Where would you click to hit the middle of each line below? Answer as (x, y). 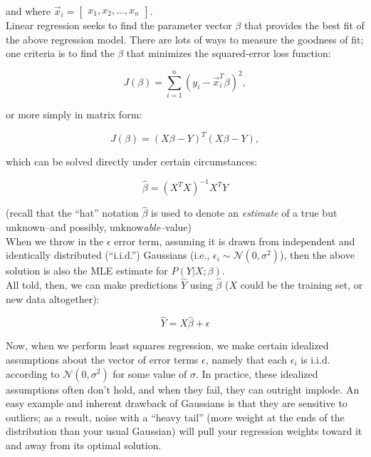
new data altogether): (53, 298)
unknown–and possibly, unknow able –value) (99, 226)
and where (28, 11)
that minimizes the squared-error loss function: (229, 53)
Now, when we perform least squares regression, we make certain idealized (167, 345)
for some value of (150, 373)
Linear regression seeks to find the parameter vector (119, 25)
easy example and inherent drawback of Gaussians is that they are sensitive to (177, 403)
